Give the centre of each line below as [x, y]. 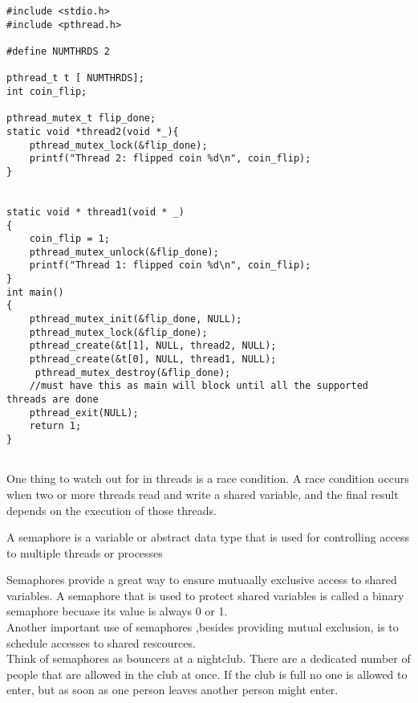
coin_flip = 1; [69, 239]
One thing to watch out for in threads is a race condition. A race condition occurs [208, 478]
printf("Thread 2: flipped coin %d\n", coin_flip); [170, 159]
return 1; [55, 426]
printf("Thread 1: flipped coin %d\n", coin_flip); [170, 266]
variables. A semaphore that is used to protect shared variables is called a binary [205, 595]
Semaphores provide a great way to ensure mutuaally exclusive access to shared [202, 580]
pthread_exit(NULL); [84, 413]
